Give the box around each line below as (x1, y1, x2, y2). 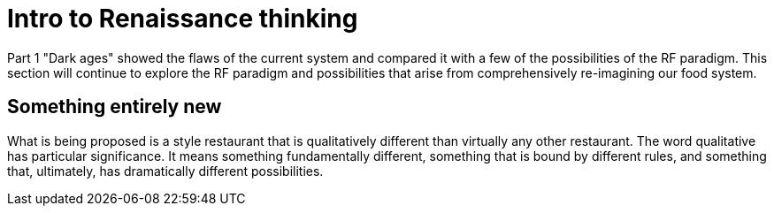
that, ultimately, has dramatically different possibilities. (7, 163, 324, 179)
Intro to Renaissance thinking (7, 4, 358, 34)
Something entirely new (7, 95, 222, 118)
